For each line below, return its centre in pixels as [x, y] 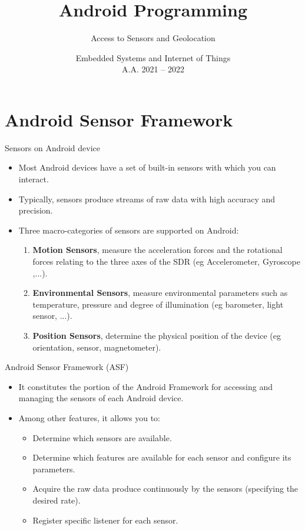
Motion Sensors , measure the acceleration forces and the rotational [158, 250]
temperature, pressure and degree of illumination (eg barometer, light [158, 304]
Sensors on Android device [53, 147]
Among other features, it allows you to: [89, 417]
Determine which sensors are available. [102, 437]
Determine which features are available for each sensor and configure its [162, 457]
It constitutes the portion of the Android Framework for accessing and [146, 386]
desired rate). [57, 500]
